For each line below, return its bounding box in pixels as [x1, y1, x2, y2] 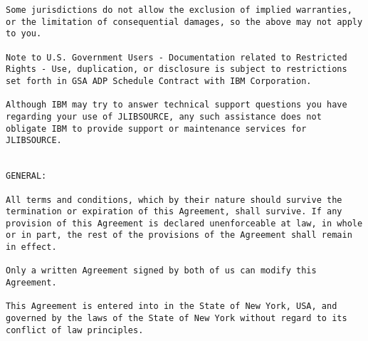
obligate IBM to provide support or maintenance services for [6, 123, 307, 134]
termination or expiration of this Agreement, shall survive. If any [6, 206, 342, 217]
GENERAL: [6, 171, 47, 182]
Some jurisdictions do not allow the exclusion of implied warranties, [6, 5, 352, 15]
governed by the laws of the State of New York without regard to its [6, 313, 347, 324]
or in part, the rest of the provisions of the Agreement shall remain [6, 230, 352, 241]
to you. [6, 28, 42, 39]
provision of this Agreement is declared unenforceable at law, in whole [6, 218, 363, 229]
